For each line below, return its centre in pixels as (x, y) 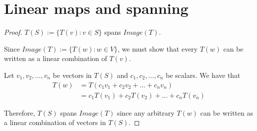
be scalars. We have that (203, 75)
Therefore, (20, 112)
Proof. (13, 32)
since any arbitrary (146, 112)
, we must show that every (158, 48)
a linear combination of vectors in (55, 122)
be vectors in (72, 75)
